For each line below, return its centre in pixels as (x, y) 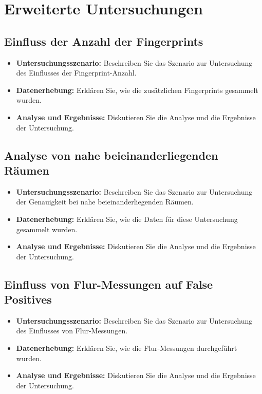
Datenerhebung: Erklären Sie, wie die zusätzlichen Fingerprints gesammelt (137, 90)
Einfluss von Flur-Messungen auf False (109, 284)
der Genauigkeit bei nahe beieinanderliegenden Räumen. (105, 202)
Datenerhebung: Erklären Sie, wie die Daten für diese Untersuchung (127, 219)
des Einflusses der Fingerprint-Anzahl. (76, 73)
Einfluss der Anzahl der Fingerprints (104, 41)
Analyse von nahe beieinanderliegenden (111, 155)
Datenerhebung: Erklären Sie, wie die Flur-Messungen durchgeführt (127, 348)
